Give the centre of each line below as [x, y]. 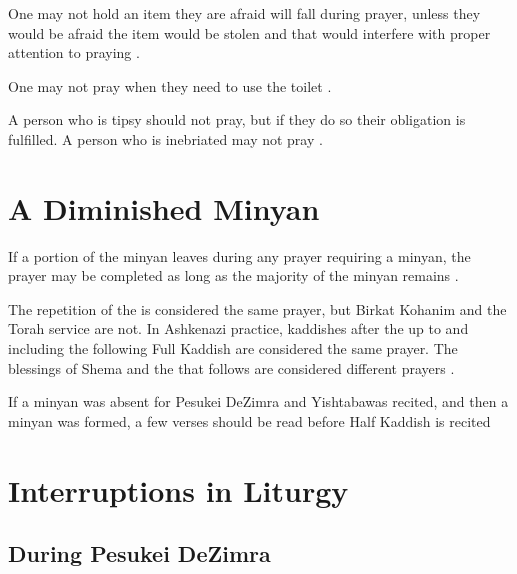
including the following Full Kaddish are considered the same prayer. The [233, 348]
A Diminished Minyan [164, 207]
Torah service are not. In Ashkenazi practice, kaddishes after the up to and [238, 328]
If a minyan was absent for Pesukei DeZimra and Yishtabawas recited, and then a [258, 401]
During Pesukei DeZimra [139, 553]
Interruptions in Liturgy [178, 489]
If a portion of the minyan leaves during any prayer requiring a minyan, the [239, 255]
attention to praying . [74, 52]
